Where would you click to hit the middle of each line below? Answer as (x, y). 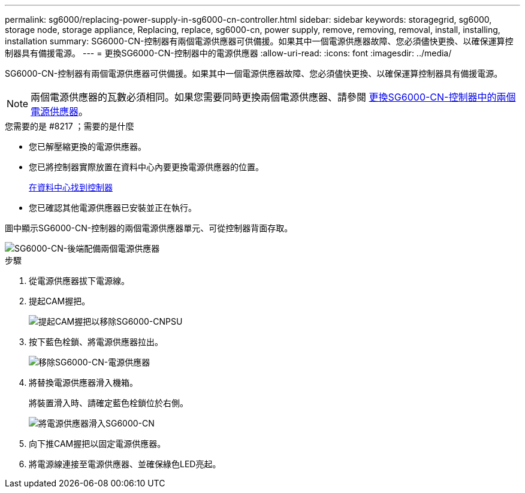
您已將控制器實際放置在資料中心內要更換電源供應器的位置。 (146, 167)
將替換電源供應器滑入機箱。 (83, 382)
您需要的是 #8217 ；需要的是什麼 (70, 126)
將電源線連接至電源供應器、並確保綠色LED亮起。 (125, 464)
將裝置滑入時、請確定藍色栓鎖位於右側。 (108, 403)
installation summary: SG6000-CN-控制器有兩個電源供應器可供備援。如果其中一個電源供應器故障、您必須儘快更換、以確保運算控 (259, 41)
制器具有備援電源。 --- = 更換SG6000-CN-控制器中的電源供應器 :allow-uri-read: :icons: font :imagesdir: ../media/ (228, 53)
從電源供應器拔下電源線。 (79, 281)
